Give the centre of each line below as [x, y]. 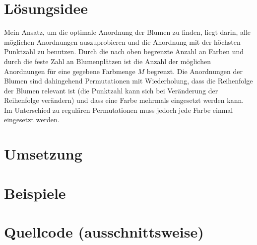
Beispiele [35, 193]
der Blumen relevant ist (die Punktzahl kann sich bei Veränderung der [111, 90]
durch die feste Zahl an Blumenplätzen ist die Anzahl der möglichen [107, 61]
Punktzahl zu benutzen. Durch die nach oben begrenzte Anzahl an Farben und [124, 51]
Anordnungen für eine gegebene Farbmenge [70, 71]
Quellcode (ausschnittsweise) [104, 232]
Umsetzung [43, 154]
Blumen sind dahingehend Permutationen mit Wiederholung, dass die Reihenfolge [128, 81]
